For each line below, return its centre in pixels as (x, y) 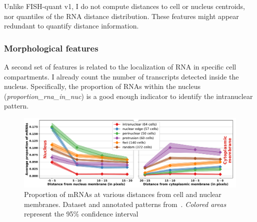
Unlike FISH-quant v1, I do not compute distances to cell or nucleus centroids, (125, 6)
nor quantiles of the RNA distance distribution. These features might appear (121, 16)
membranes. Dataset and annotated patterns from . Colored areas (125, 204)
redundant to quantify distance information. (71, 26)
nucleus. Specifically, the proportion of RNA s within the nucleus (102, 86)
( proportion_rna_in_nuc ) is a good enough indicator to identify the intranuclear (128, 96)
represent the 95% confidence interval (81, 214)
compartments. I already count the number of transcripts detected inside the (121, 76)
